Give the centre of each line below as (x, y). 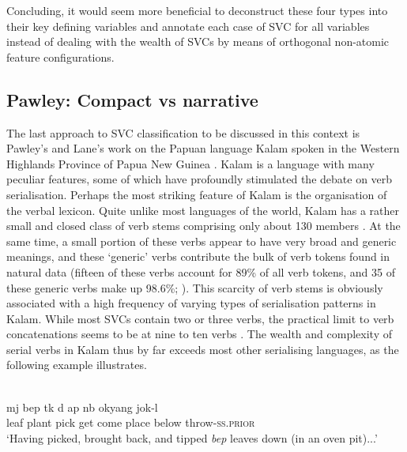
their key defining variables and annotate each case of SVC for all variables (188, 26)
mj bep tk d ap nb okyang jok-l (82, 407)
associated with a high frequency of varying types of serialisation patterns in (191, 303)
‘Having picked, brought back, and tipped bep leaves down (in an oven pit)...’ (192, 437)
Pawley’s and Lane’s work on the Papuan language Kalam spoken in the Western (203, 148)
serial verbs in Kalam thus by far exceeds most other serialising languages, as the (203, 349)
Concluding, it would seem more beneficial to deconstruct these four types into (197, 10)
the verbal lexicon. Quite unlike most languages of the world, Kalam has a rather (203, 210)
